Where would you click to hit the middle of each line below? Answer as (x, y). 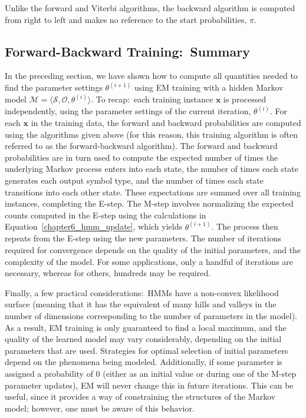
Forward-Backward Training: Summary (127, 51)
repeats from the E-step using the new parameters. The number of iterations (143, 238)
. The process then (245, 226)
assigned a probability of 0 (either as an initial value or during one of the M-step (151, 373)
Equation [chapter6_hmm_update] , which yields (93, 226)
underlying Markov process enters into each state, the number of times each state (152, 169)
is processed (245, 99)
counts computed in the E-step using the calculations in (106, 215)
